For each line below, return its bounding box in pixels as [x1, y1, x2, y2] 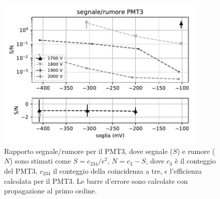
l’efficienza [169, 166, 202, 176]
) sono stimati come [10, 155, 71, 166]
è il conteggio [174, 155, 216, 166]
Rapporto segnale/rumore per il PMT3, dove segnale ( [4, 145, 173, 156]
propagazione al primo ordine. [4, 185, 97, 196]
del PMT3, [4, 166, 38, 176]
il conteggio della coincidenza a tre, [53, 166, 162, 176]
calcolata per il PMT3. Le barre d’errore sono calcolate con [4, 175, 188, 186]
